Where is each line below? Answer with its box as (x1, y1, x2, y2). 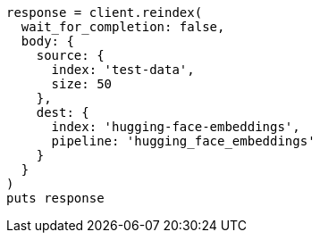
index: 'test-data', (51, 62, 195, 77)
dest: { (36, 105, 89, 120)
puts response (6, 191, 105, 205)
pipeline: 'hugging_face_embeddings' (51, 134, 316, 148)
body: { (21, 34, 74, 48)
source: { (36, 48, 105, 62)
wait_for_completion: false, (21, 20, 225, 34)
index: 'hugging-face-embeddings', (51, 120, 300, 134)
